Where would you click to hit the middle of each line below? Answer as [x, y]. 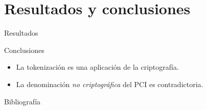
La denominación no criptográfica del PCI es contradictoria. [110, 84]
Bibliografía [22, 101]
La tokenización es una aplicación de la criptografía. [97, 67]
